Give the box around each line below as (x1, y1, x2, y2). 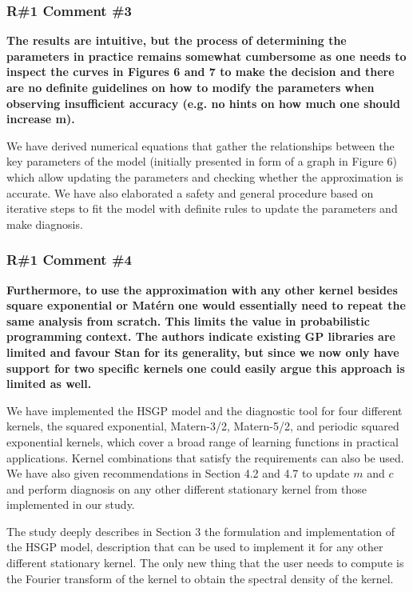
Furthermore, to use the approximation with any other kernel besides (6, 281, 398, 298)
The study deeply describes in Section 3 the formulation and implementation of (6, 522, 395, 539)
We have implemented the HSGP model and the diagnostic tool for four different (6, 402, 403, 418)
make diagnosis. (6, 215, 83, 232)
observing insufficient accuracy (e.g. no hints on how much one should (6, 94, 400, 111)
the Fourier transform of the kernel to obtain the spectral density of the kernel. (6, 570, 394, 586)
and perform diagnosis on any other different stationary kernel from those (6, 480, 367, 497)
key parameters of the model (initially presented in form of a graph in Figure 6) (6, 153, 398, 170)
